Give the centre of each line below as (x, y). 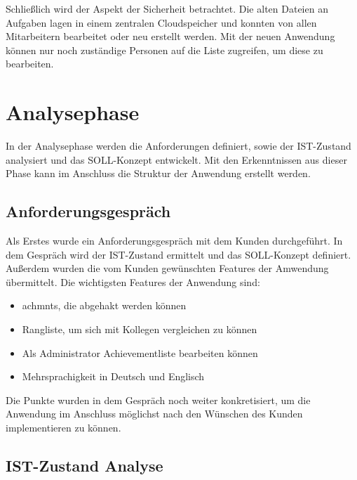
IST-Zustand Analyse (85, 465)
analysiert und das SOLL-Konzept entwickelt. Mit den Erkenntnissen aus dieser (176, 159)
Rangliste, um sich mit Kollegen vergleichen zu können (140, 329)
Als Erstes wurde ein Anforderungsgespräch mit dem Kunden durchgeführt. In (174, 241)
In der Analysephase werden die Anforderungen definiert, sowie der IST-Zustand (178, 146)
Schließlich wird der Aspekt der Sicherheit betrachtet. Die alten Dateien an (167, 8)
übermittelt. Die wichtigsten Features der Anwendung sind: (133, 281)
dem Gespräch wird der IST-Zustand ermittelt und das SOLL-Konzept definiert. (178, 254)
